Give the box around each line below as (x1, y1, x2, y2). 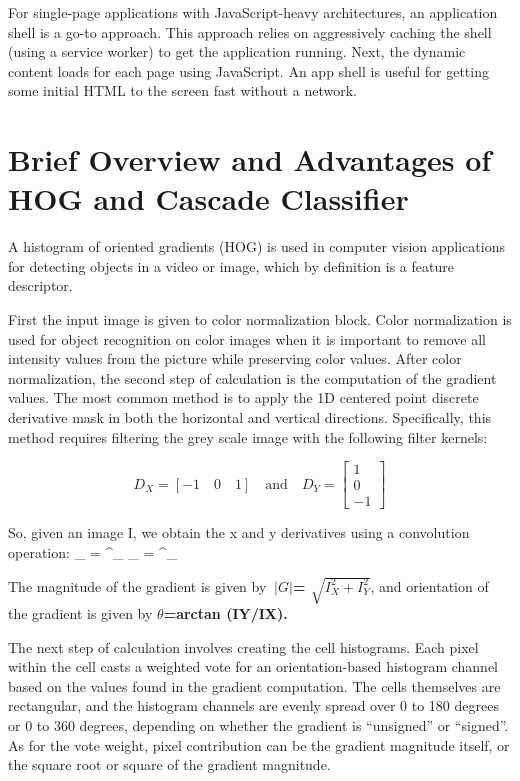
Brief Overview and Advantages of (8, 139, 492, 180)
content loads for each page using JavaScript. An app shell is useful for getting (8, 60, 489, 81)
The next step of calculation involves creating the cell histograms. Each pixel (8, 636, 479, 657)
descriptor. (8, 275, 73, 296)
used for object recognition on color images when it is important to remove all (8, 328, 486, 349)
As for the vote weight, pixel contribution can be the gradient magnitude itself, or (8, 734, 510, 755)
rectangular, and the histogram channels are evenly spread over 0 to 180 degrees (8, 695, 499, 716)
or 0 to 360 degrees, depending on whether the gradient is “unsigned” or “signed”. (8, 715, 509, 736)
